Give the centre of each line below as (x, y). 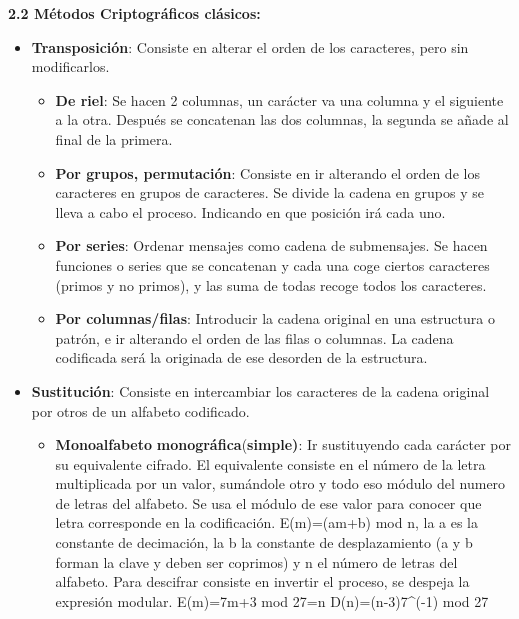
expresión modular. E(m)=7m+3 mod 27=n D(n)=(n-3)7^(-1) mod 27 (272, 600)
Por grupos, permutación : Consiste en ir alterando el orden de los (267, 172)
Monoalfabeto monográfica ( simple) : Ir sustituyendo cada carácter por (283, 444)
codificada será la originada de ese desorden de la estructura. (241, 357)
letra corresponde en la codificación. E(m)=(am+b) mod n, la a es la (267, 522)
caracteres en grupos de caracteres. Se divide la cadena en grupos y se (269, 192)
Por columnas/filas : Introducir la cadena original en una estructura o (275, 318)
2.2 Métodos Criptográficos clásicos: (134, 13)
